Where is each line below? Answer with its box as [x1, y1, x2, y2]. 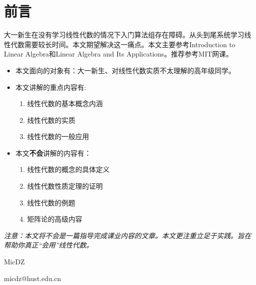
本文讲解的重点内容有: [15, 82, 86, 92]
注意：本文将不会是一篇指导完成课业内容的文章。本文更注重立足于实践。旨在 [4, 230, 251, 240]
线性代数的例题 [27, 197, 76, 207]
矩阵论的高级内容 [27, 214, 82, 224]
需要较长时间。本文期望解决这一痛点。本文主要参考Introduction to [24, 39, 235, 49]
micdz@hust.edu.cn [4, 273, 61, 283]
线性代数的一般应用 [27, 131, 89, 142]
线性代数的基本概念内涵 [27, 98, 103, 109]
